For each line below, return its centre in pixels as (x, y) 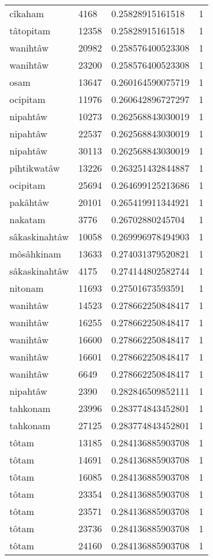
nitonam (27, 288)
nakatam (27, 219)
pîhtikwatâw (35, 168)
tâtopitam (30, 30)
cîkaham (27, 13)
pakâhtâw (30, 202)
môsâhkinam (35, 254)
